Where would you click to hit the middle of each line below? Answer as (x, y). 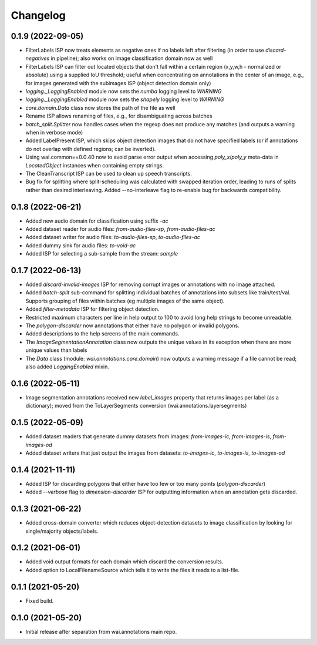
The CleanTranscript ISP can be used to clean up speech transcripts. (109, 173)
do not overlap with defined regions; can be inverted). (91, 149)
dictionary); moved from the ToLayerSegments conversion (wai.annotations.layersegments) (136, 406)
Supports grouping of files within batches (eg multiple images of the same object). (125, 301)
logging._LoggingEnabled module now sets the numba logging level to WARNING (124, 92)
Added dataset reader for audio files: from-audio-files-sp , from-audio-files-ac (120, 229)
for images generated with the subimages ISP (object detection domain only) (118, 83)
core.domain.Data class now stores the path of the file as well (100, 107)
